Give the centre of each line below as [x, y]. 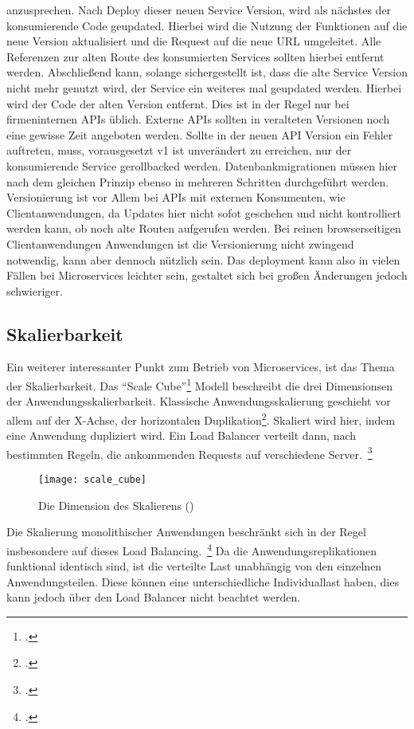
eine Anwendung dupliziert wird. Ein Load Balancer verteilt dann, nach [182, 435]
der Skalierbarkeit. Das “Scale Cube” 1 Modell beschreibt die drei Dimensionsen [200, 384]
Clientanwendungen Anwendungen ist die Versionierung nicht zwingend [180, 243]
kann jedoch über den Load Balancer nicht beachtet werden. [154, 597]
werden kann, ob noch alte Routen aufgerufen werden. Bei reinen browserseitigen [204, 228]
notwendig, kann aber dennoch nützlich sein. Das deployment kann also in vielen [203, 259]
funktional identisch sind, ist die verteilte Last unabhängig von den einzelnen [194, 566]
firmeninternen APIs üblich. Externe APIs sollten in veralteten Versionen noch [198, 119]
